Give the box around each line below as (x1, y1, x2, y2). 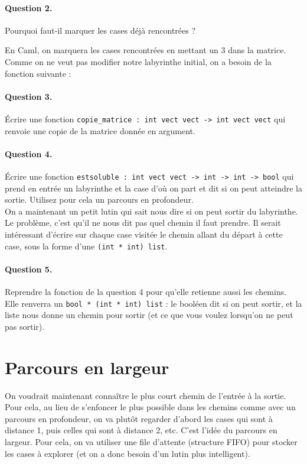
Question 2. (5, 1, 53, 14)
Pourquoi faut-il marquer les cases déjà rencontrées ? (5, 24, 196, 36)
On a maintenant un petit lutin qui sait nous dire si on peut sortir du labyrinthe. (5, 205, 298, 217)
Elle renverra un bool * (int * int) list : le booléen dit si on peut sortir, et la (5, 297, 302, 309)
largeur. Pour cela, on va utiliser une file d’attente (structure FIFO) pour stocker (5, 436, 298, 448)
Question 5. (5, 262, 53, 275)
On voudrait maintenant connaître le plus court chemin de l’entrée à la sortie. (5, 389, 286, 401)
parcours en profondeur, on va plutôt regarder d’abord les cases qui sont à (5, 412, 273, 424)
